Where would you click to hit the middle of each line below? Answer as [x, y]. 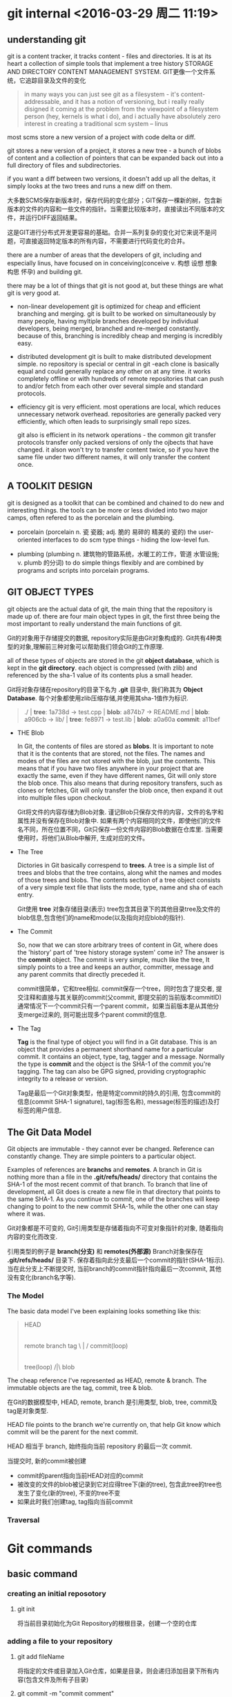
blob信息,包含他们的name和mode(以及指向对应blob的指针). [101, 917]
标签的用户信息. [39, 1110]
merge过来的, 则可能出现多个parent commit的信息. [95, 1014]
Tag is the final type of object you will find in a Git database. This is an [117, 1042]
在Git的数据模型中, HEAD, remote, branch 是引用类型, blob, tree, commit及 [112, 1402]
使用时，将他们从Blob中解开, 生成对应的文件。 [83, 837]
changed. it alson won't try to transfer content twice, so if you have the [118, 450]
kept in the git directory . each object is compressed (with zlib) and [103, 668]
